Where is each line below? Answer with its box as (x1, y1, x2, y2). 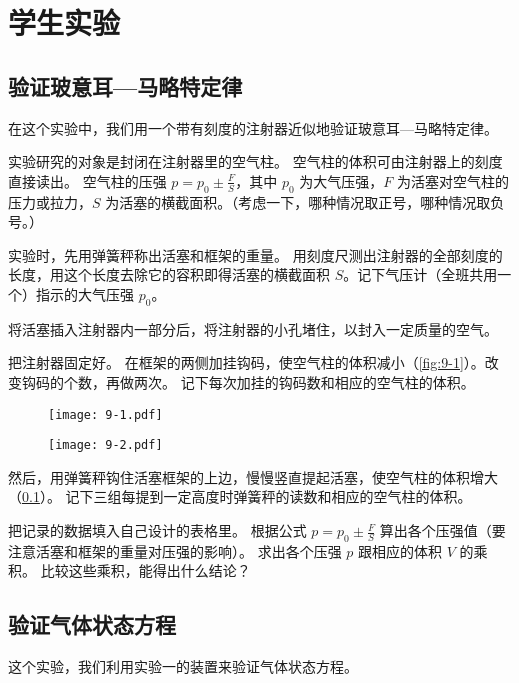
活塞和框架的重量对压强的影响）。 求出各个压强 (35, 540, 342, 561)
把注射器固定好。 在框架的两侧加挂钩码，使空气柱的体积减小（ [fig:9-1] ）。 (8, 352, 485, 373)
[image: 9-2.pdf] (48, 438, 163, 453)
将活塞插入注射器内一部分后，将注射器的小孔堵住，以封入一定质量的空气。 (8, 318, 498, 339)
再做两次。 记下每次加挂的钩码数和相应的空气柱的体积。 (105, 371, 475, 392)
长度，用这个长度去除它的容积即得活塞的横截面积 (8, 264, 330, 285)
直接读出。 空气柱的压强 (8, 170, 167, 191)
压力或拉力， (8, 191, 92, 212)
